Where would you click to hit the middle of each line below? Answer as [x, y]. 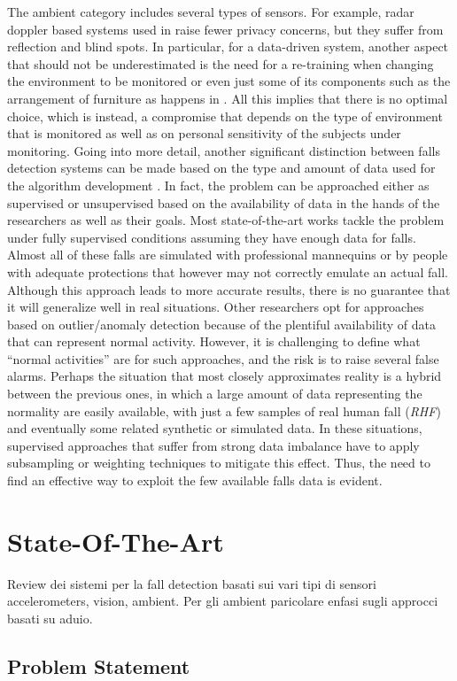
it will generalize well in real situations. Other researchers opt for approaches [216, 307]
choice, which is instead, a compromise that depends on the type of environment [225, 116]
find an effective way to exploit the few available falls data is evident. [195, 480]
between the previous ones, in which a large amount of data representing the [215, 394]
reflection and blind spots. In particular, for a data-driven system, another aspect [228, 46]
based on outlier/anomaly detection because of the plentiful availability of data [222, 324]
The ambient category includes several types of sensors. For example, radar [211, 12]
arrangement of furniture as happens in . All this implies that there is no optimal [228, 98]
